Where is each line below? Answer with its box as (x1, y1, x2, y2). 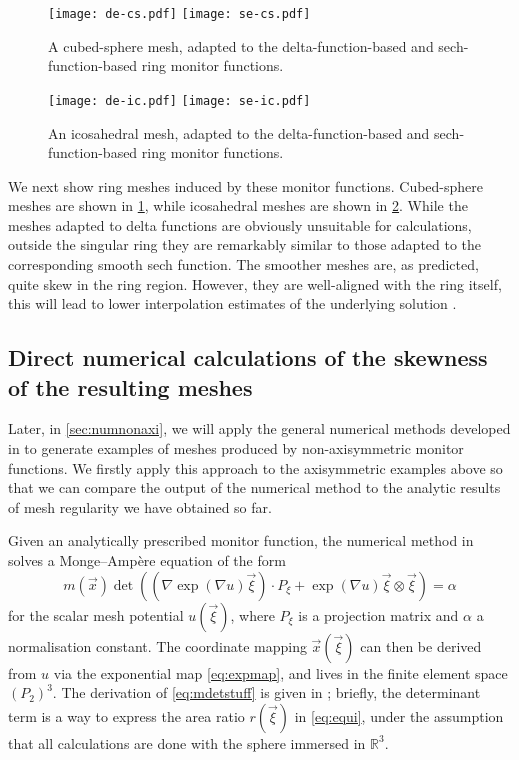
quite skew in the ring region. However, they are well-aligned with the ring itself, (8, 273, 502, 294)
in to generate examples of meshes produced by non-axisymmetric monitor (8, 438, 464, 459)
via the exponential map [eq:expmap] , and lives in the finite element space (53, 662, 508, 683)
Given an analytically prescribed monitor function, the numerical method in (8, 530, 474, 551)
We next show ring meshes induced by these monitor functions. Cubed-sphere (8, 175, 484, 196)
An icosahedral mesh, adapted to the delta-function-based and (48, 122, 430, 143)
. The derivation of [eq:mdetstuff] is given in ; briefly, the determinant (52, 682, 481, 703)
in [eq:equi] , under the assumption (294, 705, 504, 726)
